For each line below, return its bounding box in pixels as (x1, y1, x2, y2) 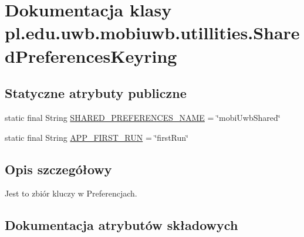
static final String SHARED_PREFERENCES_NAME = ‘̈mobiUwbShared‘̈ (5, 111, 281, 123)
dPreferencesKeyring (5, 43, 177, 67)
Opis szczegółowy (5, 160, 112, 178)
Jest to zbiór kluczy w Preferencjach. (5, 187, 137, 199)
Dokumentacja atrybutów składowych (5, 216, 238, 234)
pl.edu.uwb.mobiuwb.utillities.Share (5, 21, 300, 45)
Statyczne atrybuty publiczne (5, 84, 187, 102)
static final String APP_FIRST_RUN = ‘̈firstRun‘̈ (5, 131, 188, 143)
